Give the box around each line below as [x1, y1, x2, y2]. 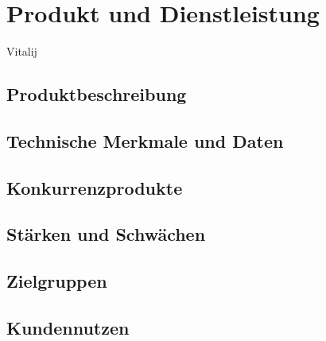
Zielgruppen [6, 269, 107, 293]
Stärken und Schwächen [6, 222, 206, 246]
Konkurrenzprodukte [6, 175, 183, 200]
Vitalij [6, 43, 37, 60]
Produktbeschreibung [6, 82, 187, 107]
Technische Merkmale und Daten [6, 128, 284, 153]
